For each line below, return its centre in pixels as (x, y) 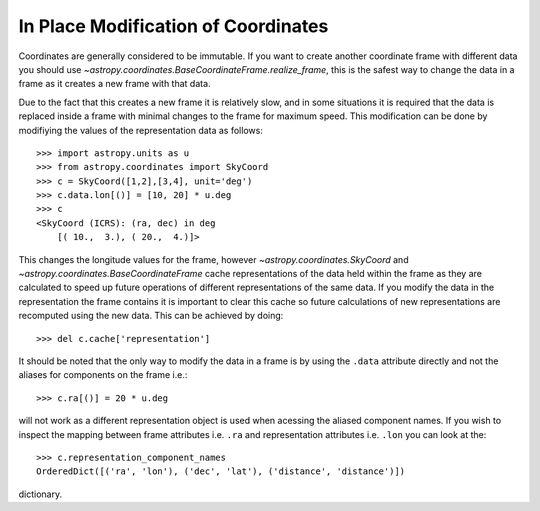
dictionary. (40, 494)
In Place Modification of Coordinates (173, 26)
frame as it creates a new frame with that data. (114, 84)
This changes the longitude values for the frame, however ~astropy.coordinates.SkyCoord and (213, 259)
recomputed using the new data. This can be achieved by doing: (151, 316)
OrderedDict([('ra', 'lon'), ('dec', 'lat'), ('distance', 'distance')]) (221, 471)
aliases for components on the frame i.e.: (103, 375)
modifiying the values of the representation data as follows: (141, 130)
